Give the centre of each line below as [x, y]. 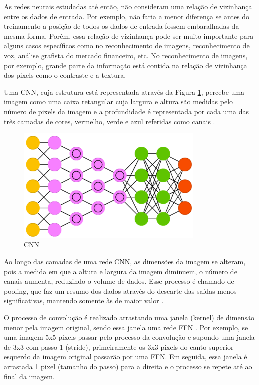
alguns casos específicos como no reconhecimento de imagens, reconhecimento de [127, 45]
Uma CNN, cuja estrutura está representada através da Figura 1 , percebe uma [124, 91]
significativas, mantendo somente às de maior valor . [84, 301]
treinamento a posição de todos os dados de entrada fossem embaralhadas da [122, 26]
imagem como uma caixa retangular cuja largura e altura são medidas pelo [119, 101]
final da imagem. [29, 376]
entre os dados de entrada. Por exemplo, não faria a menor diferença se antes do [127, 16]
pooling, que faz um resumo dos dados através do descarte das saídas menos [120, 291]
